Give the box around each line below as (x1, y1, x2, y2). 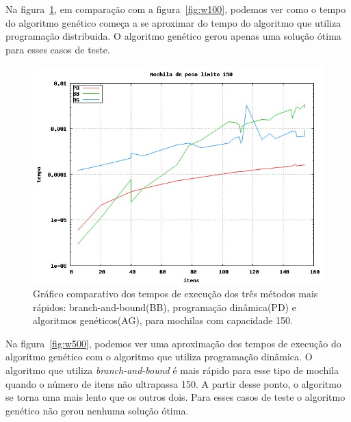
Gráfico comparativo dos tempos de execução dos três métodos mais (33, 286, 318, 300)
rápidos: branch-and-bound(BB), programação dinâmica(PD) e (33, 299, 296, 314)
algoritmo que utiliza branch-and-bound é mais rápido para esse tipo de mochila (5, 362, 339, 377)
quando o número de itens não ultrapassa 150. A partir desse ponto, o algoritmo (5, 376, 341, 390)
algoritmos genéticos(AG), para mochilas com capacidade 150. (33, 313, 293, 327)
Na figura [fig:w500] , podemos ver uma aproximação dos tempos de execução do (5, 336, 341, 350)
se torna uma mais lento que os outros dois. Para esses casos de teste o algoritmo (5, 390, 346, 404)
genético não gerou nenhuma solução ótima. (5, 403, 189, 417)
